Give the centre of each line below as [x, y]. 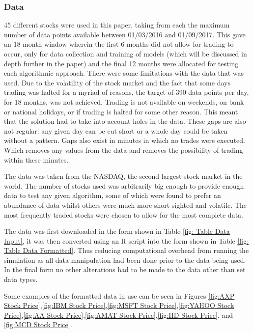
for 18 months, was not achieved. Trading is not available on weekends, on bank [124, 101]
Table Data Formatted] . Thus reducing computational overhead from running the [126, 250]
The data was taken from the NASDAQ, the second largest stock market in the [123, 176]
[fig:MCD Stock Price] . [38, 324]
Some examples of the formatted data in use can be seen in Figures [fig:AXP [119, 295]
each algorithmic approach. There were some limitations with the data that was [124, 73]
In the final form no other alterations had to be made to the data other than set [125, 269]
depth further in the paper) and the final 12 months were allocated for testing [121, 63]
